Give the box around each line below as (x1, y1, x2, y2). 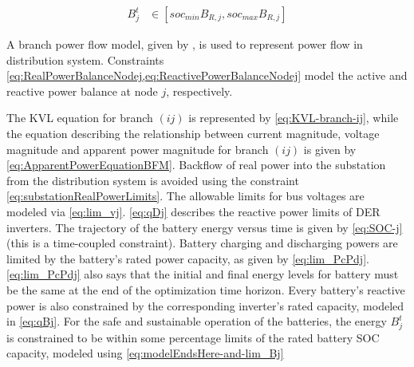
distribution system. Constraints (6, 51, 164, 68)
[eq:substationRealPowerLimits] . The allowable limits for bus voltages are (6, 187, 365, 204)
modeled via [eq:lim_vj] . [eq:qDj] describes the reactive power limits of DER (6, 203, 380, 219)
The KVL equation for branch (6, 109, 153, 126)
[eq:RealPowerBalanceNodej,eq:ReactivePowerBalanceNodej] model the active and (6, 67, 408, 84)
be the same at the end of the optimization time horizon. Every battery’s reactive (6, 281, 405, 298)
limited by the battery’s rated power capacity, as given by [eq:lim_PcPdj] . (6, 250, 369, 266)
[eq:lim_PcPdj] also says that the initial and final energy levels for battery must (6, 266, 399, 282)
